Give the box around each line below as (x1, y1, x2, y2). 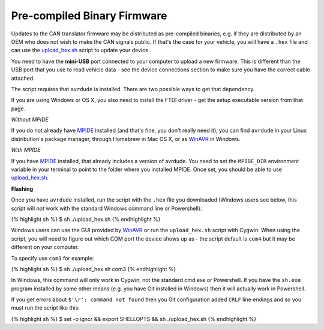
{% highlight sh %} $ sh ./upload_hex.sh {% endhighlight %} (11, 215, 161, 223)
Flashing (11, 185, 34, 192)
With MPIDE (11, 146, 41, 154)
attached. (11, 74, 35, 82)
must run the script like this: (11, 304, 80, 311)
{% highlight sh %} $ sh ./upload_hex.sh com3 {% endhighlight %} (11, 265, 176, 272)
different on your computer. (11, 244, 79, 251)
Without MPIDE (11, 116, 49, 123)
